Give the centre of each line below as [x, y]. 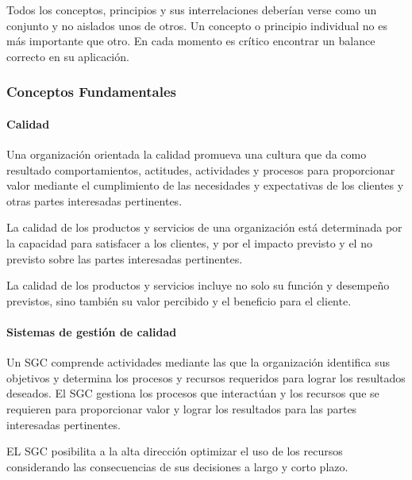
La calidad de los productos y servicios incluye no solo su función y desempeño [198, 285]
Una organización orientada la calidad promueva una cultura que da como [187, 154]
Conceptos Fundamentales [92, 92]
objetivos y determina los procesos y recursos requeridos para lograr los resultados [206, 377]
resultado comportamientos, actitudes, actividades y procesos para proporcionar [201, 169]
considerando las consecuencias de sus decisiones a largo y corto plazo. [177, 466]
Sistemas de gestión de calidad [92, 331]
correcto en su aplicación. [68, 56]
